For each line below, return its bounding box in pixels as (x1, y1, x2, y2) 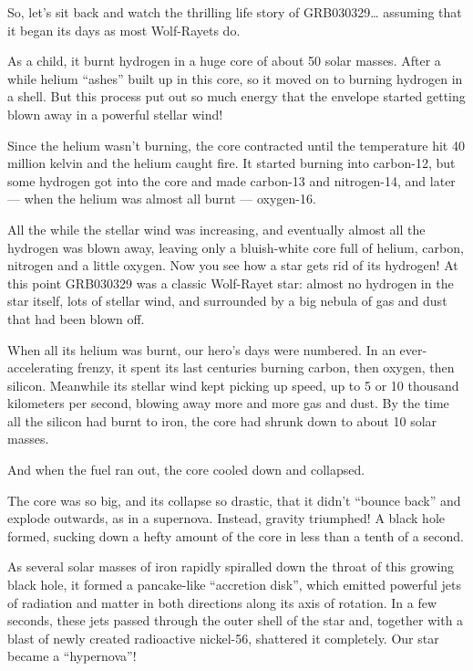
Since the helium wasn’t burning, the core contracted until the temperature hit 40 (7, 135, 465, 154)
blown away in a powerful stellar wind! (7, 104, 223, 123)
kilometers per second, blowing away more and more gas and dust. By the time (7, 393, 449, 413)
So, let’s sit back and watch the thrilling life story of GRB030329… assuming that (7, 3, 462, 21)
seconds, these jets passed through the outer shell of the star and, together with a (7, 611, 464, 630)
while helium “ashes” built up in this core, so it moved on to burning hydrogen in (7, 68, 463, 88)
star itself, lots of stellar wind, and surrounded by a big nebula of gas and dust (7, 291, 447, 310)
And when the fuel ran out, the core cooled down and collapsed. (7, 460, 365, 479)
